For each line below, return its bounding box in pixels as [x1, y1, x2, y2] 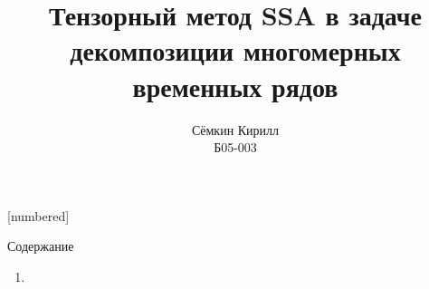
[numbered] [7, 206, 70, 225]
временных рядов [132, 67, 338, 104]
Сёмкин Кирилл [191, 120, 280, 139]
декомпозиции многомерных [70, 32, 401, 69]
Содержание [7, 236, 74, 255]
